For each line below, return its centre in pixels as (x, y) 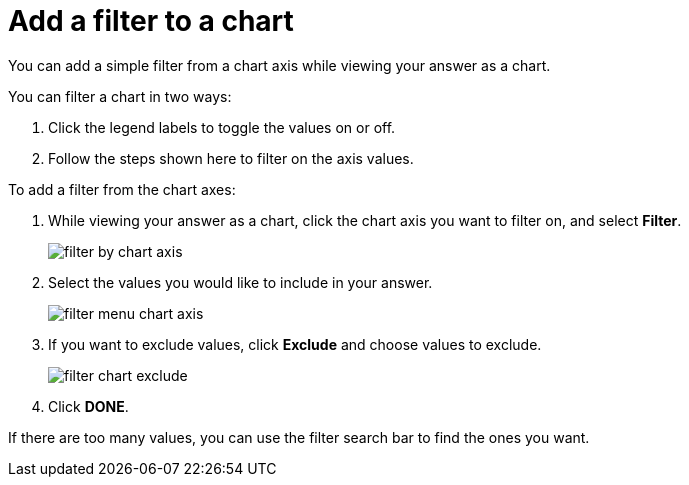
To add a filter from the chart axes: (122, 189)
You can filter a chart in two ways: (120, 96)
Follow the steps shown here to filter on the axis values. (231, 158)
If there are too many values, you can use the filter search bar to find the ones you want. (299, 437)
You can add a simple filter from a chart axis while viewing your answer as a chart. (279, 65)
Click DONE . (88, 406)
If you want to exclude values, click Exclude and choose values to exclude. (295, 344)
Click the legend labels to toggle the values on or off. (222, 127)
